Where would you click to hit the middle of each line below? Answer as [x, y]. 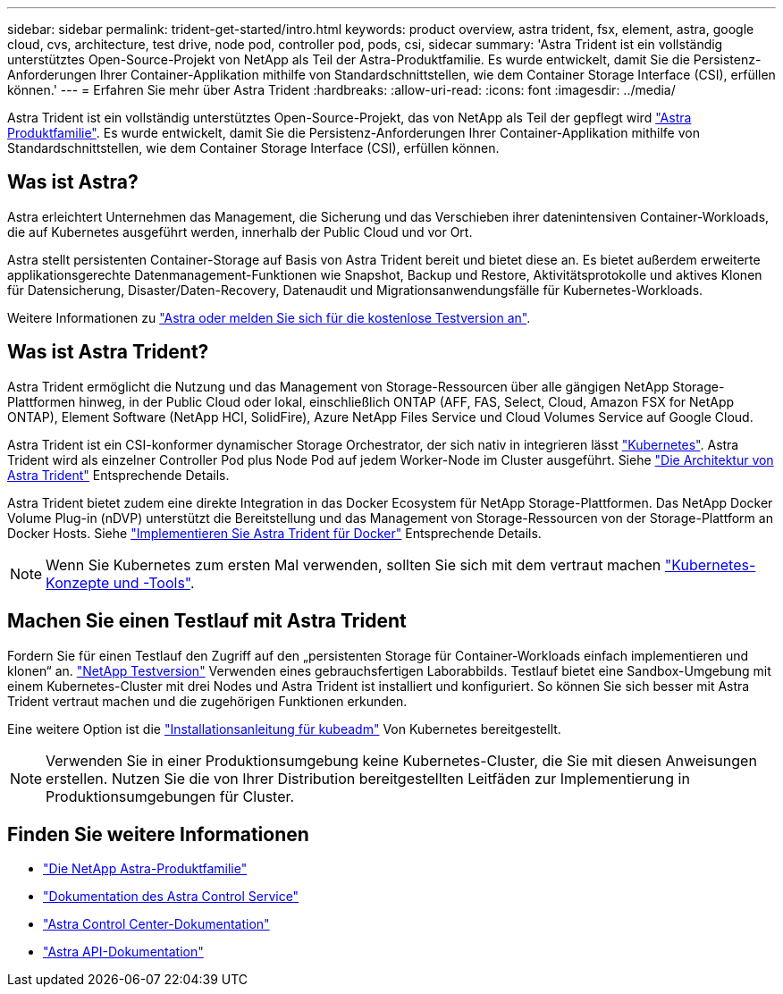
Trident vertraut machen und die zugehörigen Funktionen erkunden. [207, 701]
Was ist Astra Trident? [108, 352]
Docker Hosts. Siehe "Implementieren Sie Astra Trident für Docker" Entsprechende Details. [274, 533]
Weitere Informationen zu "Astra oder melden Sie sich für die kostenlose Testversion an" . [269, 317]
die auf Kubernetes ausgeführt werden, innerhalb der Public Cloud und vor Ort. [240, 232]
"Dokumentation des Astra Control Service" [171, 897]
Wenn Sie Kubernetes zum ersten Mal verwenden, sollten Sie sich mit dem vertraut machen [354, 564]
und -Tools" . [154, 582]
